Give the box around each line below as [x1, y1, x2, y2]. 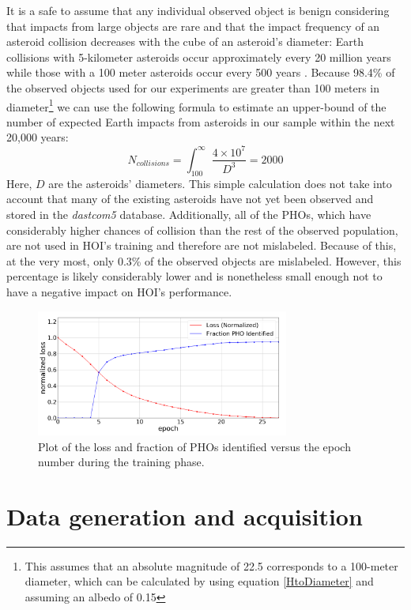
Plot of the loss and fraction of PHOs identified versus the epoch [38, 438, 351, 454]
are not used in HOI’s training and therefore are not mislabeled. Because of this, [6, 237, 397, 254]
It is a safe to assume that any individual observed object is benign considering [6, 2, 390, 18]
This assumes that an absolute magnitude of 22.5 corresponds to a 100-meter [25, 557, 398, 574]
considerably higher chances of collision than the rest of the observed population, [6, 221, 398, 238]
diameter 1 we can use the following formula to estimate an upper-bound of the [6, 96, 386, 115]
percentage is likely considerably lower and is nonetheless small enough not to [6, 268, 383, 284]
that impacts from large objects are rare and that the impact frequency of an [6, 17, 380, 34]
